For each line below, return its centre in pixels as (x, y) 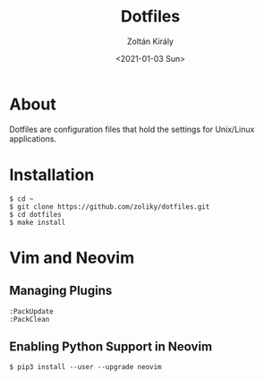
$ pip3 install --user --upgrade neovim (86, 367)
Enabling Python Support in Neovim (111, 347)
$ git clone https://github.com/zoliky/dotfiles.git (110, 207)
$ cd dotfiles (36, 214)
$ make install (38, 222)
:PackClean (30, 319)
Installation (52, 174)
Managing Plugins (61, 291)
